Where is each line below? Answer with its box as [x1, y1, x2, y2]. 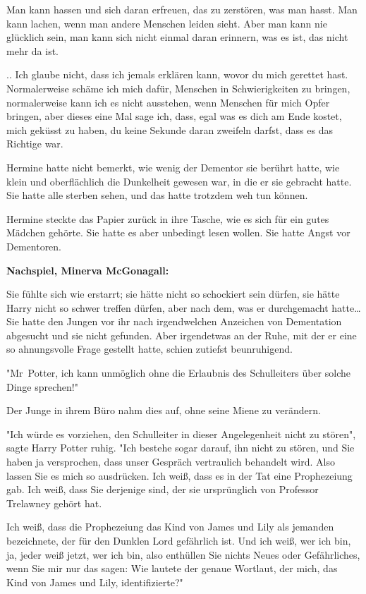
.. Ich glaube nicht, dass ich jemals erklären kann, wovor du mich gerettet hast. [6, 67, 348, 82]
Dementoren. [6, 238, 62, 253]
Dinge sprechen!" [6, 379, 78, 394]
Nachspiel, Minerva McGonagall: [6, 262, 169, 277]
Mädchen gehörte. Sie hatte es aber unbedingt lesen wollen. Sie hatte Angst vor [6, 225, 350, 240]
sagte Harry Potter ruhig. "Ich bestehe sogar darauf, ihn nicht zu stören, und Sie [6, 440, 355, 455]
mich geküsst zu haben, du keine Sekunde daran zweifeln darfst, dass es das [6, 122, 333, 137]
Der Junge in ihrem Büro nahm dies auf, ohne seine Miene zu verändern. [6, 403, 321, 418]
